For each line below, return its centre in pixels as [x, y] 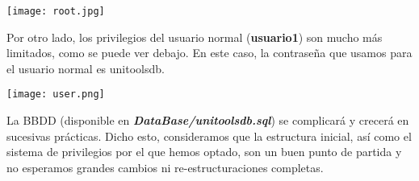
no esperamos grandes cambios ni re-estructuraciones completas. [165, 167]
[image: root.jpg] [56, 11]
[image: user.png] [56, 95]
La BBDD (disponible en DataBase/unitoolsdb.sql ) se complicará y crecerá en [208, 120]
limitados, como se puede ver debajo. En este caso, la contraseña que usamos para [209, 53]
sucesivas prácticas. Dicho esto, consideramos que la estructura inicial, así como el [209, 136]
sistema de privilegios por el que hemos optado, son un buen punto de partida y [204, 152]
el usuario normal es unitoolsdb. [86, 68]
